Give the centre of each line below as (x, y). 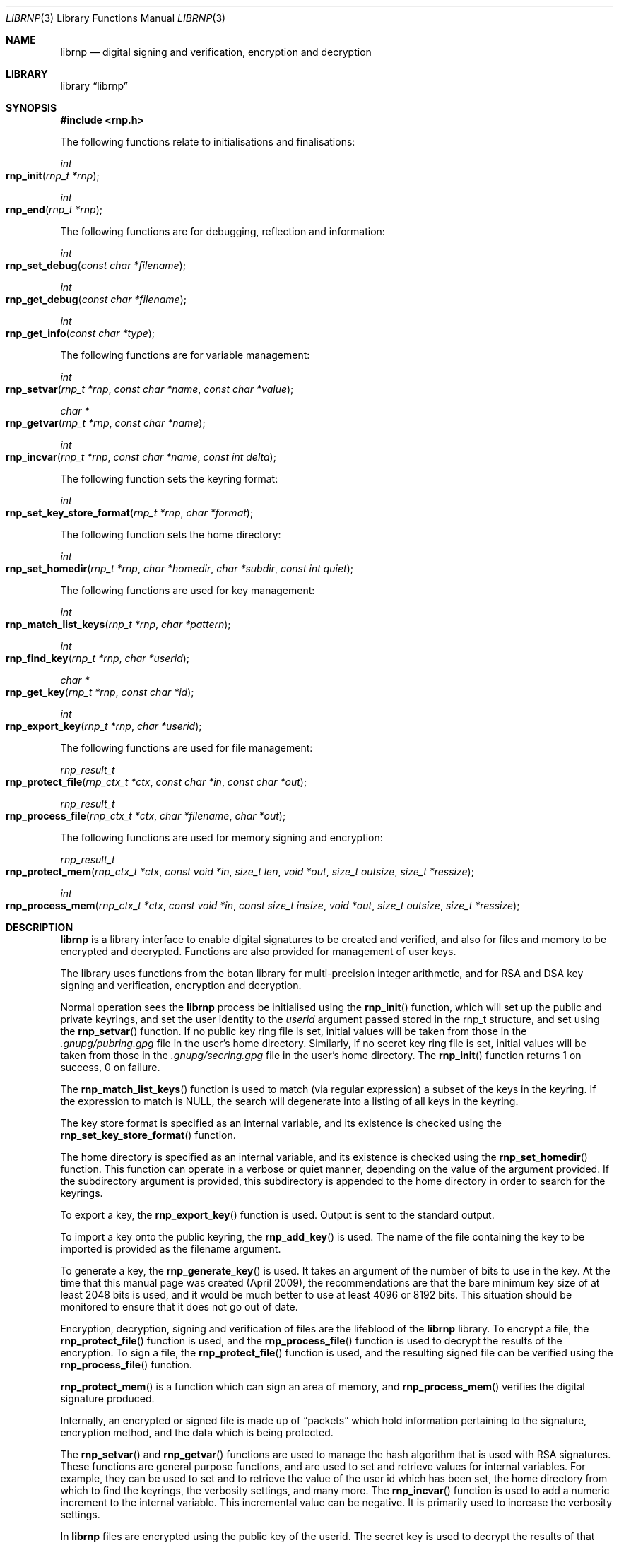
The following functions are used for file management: (187, 748)
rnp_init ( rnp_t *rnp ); (53, 176)
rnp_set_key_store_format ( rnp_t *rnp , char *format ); (130, 513)
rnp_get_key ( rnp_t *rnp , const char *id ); (100, 692)
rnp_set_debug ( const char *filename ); (96, 265)
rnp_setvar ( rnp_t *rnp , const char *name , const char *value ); (150, 389)
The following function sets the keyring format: (169, 479)
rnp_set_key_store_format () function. (148, 1135)
